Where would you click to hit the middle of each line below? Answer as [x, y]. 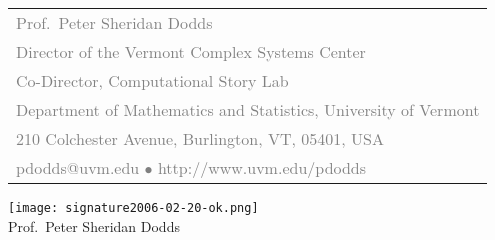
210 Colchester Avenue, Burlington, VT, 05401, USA [200, 138]
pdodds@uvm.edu [78, 167]
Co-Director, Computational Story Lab [152, 80]
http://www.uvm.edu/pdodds [262, 167]
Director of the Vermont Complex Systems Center [191, 51]
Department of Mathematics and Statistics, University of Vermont [248, 109]
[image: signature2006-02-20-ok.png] [133, 208]
